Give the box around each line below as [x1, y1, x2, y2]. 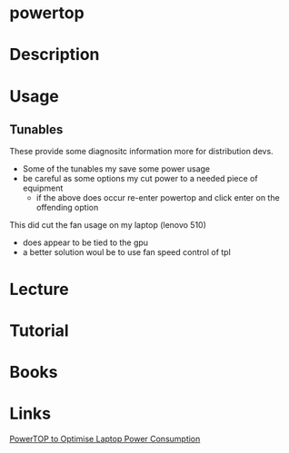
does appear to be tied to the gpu [22, 237, 148, 248]
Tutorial [9, 320, 70, 340]
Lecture [9, 279, 70, 300]
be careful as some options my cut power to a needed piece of [22, 173, 258, 184]
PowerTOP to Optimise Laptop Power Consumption [9, 433, 201, 444]
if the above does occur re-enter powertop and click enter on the [35, 192, 280, 203]
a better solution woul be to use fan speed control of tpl [22, 247, 232, 258]
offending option [35, 202, 99, 213]
